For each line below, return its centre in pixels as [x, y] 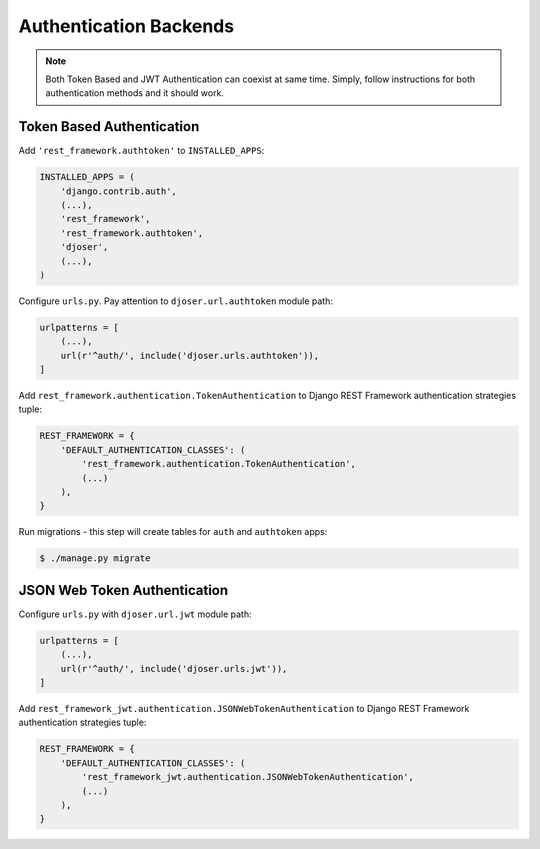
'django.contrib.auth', [118, 191]
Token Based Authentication [109, 126]
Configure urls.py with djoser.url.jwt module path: [135, 614]
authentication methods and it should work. [135, 93]
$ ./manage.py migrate [95, 558]
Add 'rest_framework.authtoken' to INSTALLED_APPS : [141, 151]
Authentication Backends [126, 26]
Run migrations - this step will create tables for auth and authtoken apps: [173, 532]
